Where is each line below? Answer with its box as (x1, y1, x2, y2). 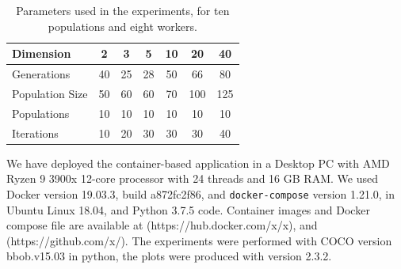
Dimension (12, 45, 71, 62)
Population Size (12, 85, 88, 101)
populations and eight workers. (48, 17, 197, 34)
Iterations (12, 124, 59, 141)
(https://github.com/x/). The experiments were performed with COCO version (6, 232, 392, 248)
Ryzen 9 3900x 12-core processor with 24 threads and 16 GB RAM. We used (6, 170, 378, 187)
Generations (12, 66, 71, 82)
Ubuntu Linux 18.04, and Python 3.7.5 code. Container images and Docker (6, 201, 370, 218)
